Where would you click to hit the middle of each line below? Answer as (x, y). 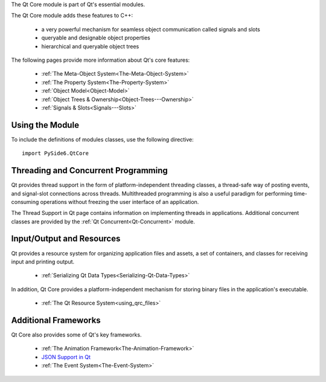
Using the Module (45, 125)
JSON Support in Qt (66, 357)
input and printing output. (43, 262)
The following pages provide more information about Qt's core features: (101, 60)
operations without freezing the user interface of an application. (120, 202)
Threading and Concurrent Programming (90, 170)
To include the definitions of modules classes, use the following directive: (102, 139)
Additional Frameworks (56, 320)
